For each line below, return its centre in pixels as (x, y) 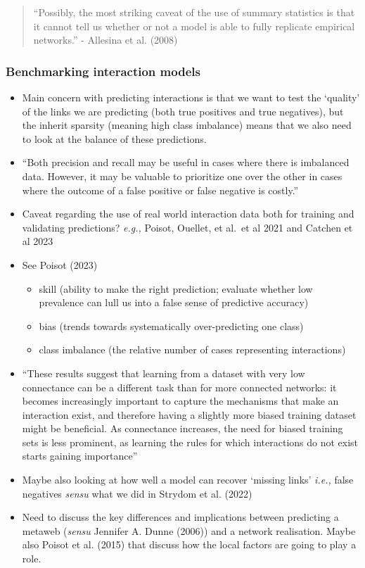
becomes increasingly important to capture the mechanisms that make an (180, 401)
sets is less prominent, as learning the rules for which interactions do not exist (190, 442)
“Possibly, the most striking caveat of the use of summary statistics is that (194, 12)
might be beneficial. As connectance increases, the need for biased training (182, 428)
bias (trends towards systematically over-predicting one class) (171, 326)
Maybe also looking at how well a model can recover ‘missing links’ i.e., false (188, 480)
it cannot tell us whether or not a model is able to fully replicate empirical (194, 26)
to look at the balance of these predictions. (114, 138)
